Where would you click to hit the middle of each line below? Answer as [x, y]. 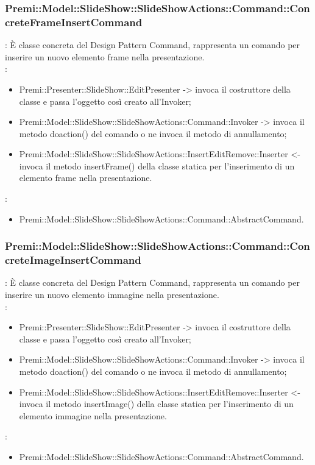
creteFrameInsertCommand [74, 22]
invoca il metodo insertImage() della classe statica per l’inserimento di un [156, 404]
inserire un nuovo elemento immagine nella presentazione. [112, 294]
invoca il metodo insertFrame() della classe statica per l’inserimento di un [157, 165]
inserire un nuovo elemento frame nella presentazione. [105, 56]
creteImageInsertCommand [73, 260]
